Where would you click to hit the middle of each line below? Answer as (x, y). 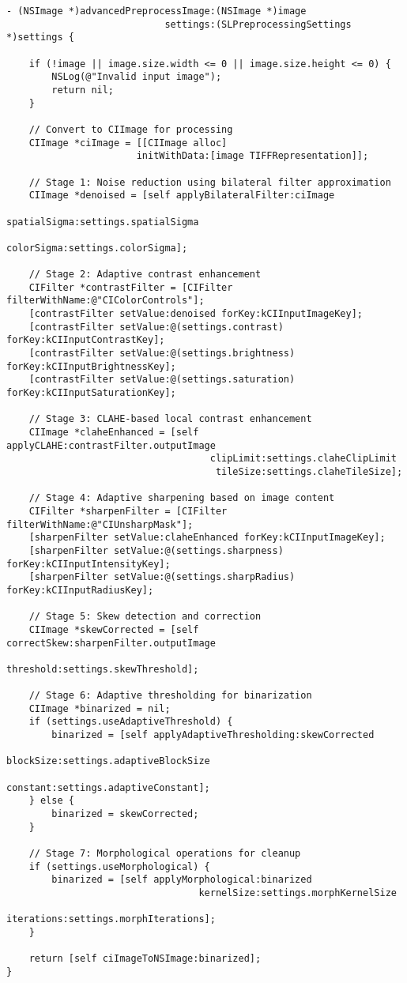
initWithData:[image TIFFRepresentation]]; (252, 156)
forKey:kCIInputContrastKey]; (86, 340)
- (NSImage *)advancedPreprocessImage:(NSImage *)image (156, 11)
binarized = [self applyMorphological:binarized (182, 880)
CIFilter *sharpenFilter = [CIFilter (128, 511)
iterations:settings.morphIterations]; (111, 919)
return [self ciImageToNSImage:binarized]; (145, 959)
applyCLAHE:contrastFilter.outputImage (111, 445)
